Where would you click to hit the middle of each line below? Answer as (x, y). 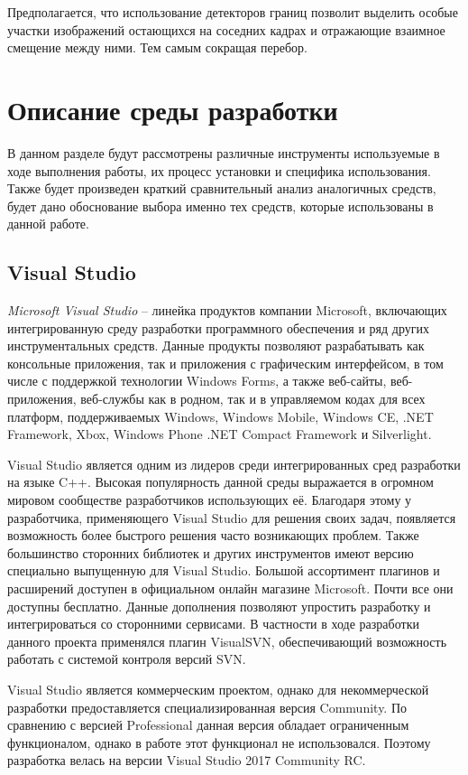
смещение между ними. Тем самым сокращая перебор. (157, 47)
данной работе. (48, 224)
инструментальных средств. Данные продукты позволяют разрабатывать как (216, 345)
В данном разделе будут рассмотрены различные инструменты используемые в (224, 152)
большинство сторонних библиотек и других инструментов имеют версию (211, 552)
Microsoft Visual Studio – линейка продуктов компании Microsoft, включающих (227, 310)
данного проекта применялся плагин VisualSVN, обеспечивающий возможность (227, 641)
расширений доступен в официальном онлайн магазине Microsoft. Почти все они (230, 588)
